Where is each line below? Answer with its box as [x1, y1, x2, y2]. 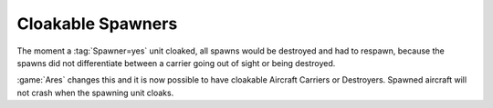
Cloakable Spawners [16, 14, 178, 34]
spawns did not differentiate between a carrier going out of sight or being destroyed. [16, 57, 336, 68]
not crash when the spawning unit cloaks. [16, 87, 174, 98]
